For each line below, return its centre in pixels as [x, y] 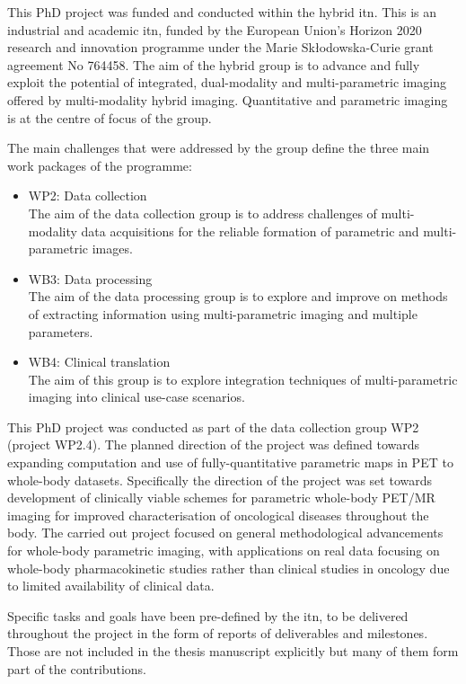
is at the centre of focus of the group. [110, 117]
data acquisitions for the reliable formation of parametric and [250, 231]
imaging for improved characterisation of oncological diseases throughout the [218, 515]
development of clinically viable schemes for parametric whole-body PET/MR [221, 497]
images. [112, 249]
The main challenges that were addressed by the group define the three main [219, 148]
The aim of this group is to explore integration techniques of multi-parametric [243, 379]
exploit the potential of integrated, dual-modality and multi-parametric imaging [227, 82]
